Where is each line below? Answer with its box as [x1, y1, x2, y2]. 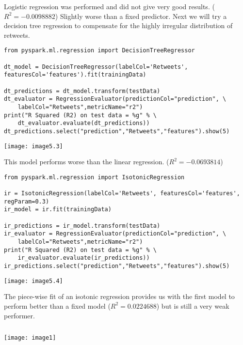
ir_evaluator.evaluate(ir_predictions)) [17, 254, 150, 262]
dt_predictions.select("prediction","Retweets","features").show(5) [4, 127, 230, 135]
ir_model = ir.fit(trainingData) [4, 206, 112, 213]
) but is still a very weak [156, 300, 229, 311]
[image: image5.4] [4, 277, 63, 284]
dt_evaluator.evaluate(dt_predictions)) [17, 120, 150, 127]
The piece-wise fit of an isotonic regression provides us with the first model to [4, 291, 235, 301]
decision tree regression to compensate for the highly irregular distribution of [4, 20, 233, 31]
